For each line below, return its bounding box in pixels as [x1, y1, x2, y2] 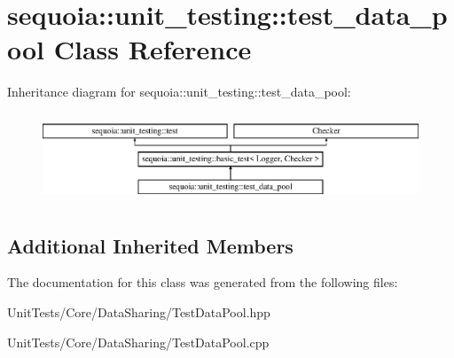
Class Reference [53, 31, 252, 67]
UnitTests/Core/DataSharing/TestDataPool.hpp [7, 303, 270, 322]
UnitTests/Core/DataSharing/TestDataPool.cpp [7, 332, 270, 351]
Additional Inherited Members [7, 231, 294, 259]
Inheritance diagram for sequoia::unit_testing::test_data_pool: [7, 82, 351, 101]
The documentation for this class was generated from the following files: [7, 273, 398, 292]
